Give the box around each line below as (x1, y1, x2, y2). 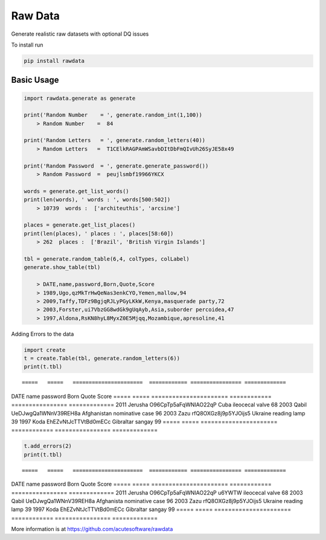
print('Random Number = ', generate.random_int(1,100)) (24, 112, 202, 119)
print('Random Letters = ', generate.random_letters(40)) (24, 137, 206, 144)
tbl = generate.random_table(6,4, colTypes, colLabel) (24, 255, 190, 262)
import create (24, 346, 66, 353)
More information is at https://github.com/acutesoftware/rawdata (11, 525, 173, 533)
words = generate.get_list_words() (24, 187, 129, 195)
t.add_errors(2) (24, 443, 72, 450)
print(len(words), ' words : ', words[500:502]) (24, 197, 171, 203)
